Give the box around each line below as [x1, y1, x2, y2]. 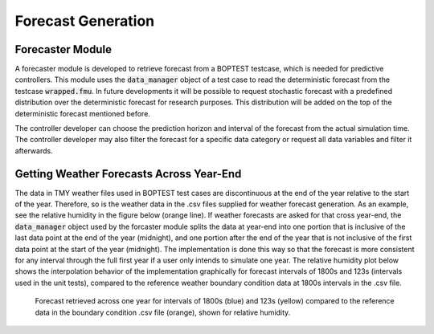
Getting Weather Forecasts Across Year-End [14, 167, 242, 181]
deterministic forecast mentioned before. [14, 108, 150, 118]
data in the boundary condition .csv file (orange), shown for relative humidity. [35, 308, 291, 317]
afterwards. [14, 145, 53, 156]
